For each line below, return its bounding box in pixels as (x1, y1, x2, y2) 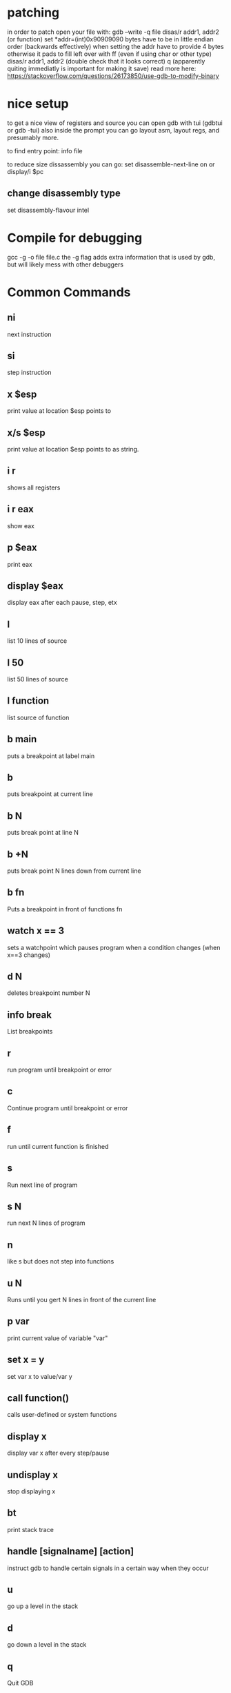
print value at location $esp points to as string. (7, 445, 139, 454)
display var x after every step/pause (7, 1449, 110, 1458)
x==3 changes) (7, 951, 50, 959)
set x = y (7, 1354, 45, 1366)
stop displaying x (7, 1487, 56, 1496)
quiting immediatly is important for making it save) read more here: (7, 64, 197, 72)
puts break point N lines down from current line (7, 867, 141, 875)
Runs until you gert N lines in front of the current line (7, 1295, 157, 1304)
